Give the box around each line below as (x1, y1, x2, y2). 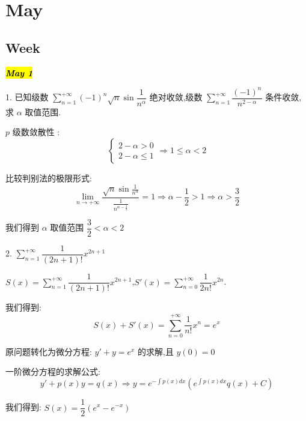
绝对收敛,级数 (149, 91, 203, 103)
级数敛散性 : (12, 126, 60, 138)
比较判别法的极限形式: (5, 171, 92, 184)
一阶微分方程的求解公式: (5, 365, 100, 378)
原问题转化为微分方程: (5, 345, 92, 357)
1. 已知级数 (5, 91, 49, 103)
